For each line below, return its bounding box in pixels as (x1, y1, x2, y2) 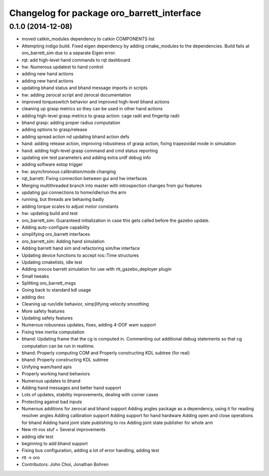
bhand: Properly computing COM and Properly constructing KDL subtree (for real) (21, 349, 190, 356)
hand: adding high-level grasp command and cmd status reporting (21, 148, 158, 154)
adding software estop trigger (21, 161, 83, 167)
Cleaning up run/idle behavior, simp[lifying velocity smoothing (21, 301, 149, 307)
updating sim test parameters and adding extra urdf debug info (21, 155, 151, 160)
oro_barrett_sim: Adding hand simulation (21, 238, 105, 244)
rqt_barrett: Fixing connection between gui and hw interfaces (21, 175, 147, 181)
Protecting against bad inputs (21, 399, 82, 405)
